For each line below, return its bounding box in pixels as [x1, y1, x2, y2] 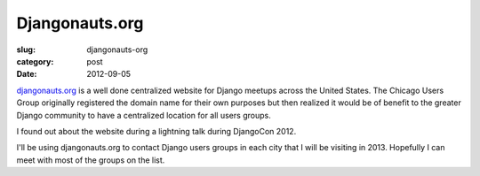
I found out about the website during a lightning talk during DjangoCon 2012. [16, 126, 297, 136]
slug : [16, 44, 36, 55]
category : [16, 56, 54, 66]
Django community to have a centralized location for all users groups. [16, 110, 271, 120]
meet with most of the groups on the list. [16, 155, 165, 165]
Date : [16, 69, 37, 80]
